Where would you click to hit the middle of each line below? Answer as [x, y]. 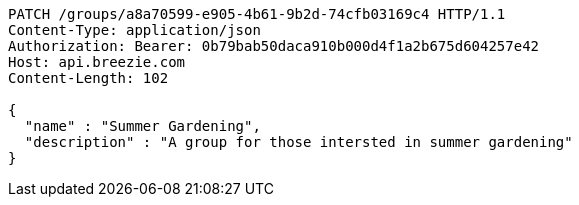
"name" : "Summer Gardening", [142, 126]
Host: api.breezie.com [97, 62]
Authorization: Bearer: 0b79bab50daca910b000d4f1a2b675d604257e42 [274, 46]
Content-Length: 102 [88, 78]
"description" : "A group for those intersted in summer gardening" [298, 142]
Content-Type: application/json [134, 30]
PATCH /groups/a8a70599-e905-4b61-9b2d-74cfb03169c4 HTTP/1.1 [257, 14]
